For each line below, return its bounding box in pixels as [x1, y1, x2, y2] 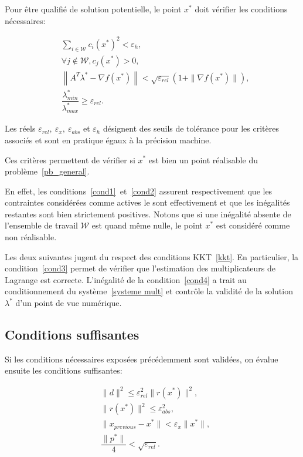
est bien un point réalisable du [148, 153, 258, 166]
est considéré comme [216, 219, 290, 231]
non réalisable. [5, 231, 57, 243]
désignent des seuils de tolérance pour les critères [103, 122, 279, 135]
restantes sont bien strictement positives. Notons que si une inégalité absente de [5, 207, 291, 220]
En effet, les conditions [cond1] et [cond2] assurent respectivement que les [5, 184, 273, 197]
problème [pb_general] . [5, 165, 90, 177]
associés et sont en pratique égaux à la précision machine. [5, 133, 212, 146]
